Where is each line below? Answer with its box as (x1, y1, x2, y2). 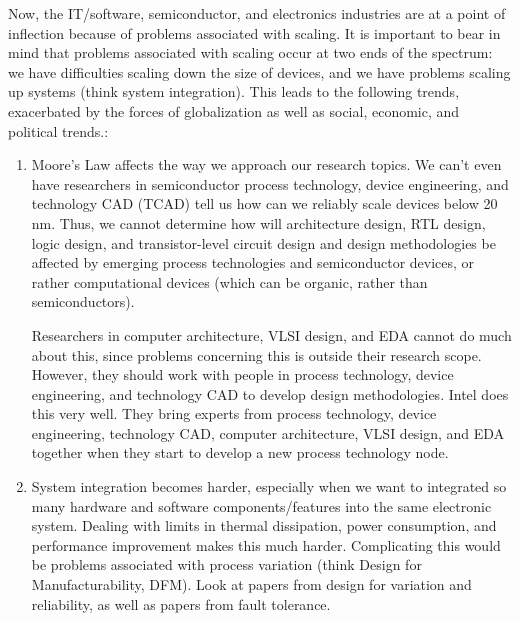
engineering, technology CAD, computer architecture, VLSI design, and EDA (31, 422, 505, 443)
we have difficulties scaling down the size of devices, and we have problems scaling (8, 61, 511, 82)
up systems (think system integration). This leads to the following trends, (8, 81, 460, 102)
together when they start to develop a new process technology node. (31, 442, 449, 463)
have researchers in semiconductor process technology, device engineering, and (31, 173, 509, 194)
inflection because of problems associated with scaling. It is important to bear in (8, 22, 501, 43)
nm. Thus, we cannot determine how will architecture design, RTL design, (31, 212, 486, 233)
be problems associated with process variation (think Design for (31, 554, 422, 575)
